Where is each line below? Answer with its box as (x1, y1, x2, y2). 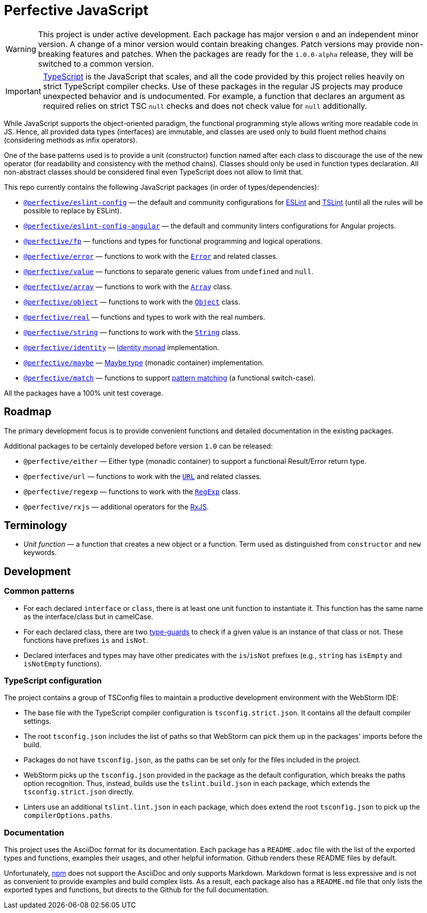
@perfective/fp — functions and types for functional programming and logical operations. (24, 236, 323, 245)
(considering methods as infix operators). (4, 135, 138, 144)
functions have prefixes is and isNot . (24, 635, 149, 644)
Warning (5, 44, 36, 54)
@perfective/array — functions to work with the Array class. (24, 282, 232, 291)
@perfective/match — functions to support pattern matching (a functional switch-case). (24, 373, 316, 382)
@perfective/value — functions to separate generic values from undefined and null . (24, 267, 314, 276)
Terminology (4, 519, 67, 532)
